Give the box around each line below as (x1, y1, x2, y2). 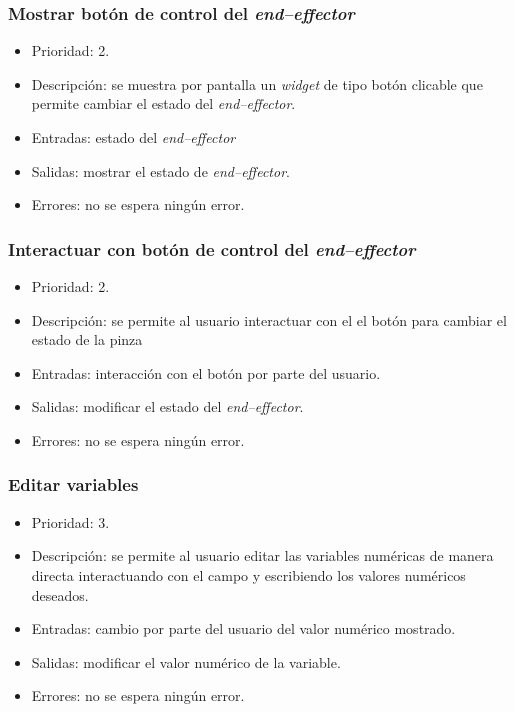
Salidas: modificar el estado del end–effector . (31, 396, 304, 417)
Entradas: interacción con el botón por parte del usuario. (31, 362, 381, 383)
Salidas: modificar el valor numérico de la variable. (31, 651, 341, 672)
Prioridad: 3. (31, 511, 110, 532)
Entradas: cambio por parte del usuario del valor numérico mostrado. (31, 618, 456, 639)
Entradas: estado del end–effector (31, 127, 236, 147)
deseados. (31, 584, 89, 605)
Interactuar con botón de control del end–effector (8, 236, 416, 261)
